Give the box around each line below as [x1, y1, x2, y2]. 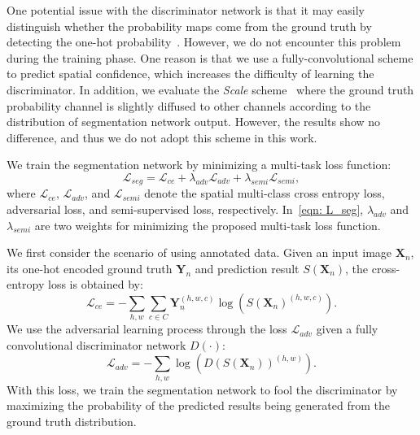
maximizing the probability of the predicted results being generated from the [7, 397, 390, 414]
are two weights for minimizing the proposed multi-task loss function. [34, 216, 381, 233]
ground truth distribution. [7, 412, 137, 429]
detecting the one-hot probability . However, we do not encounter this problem [7, 33, 401, 50]
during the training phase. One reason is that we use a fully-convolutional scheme [7, 49, 413, 66]
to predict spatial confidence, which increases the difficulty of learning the [7, 65, 374, 82]
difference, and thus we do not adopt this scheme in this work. [7, 128, 317, 146]
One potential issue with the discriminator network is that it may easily [7, 2, 365, 18]
